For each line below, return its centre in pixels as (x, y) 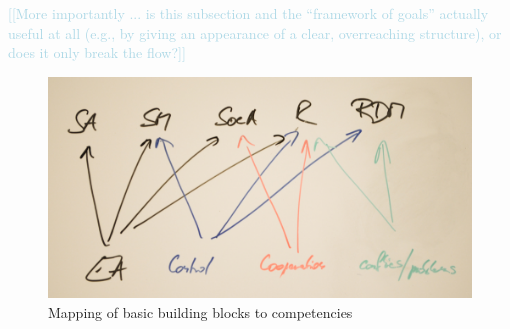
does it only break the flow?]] (97, 52)
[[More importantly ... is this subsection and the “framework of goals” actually (248, 13)
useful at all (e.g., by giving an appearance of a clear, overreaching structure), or (255, 32)
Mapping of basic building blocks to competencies (200, 311)
